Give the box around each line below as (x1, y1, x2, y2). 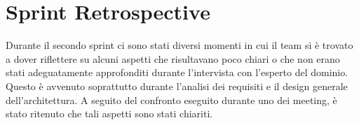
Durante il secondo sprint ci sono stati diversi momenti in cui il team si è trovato (6, 38, 353, 52)
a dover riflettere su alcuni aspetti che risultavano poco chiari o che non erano (6, 51, 340, 66)
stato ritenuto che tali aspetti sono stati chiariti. (6, 106, 213, 121)
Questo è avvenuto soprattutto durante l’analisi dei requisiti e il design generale (6, 78, 348, 93)
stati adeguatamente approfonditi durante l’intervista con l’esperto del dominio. (6, 65, 348, 80)
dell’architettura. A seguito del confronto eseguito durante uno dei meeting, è (6, 92, 337, 107)
